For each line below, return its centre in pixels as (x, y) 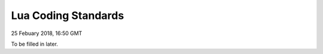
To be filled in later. (34, 44)
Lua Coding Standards (68, 15)
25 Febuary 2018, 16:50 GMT (47, 33)
